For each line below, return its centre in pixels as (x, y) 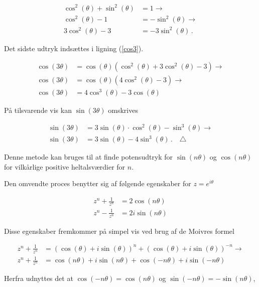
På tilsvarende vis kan (38, 110)
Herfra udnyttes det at (39, 278)
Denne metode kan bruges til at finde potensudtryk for (89, 157)
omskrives (123, 110)
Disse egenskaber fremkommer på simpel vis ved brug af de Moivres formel (119, 231)
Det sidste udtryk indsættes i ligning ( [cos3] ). (74, 48)
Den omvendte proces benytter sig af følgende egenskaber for (98, 183)
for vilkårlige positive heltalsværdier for (65, 166)
